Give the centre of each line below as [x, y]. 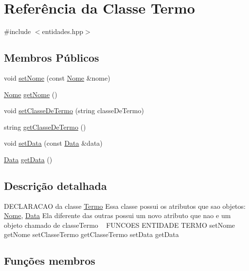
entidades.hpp [63, 31]
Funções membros [50, 261]
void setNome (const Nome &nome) [57, 77]
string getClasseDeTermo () [45, 127]
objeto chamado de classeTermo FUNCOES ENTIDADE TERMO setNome [120, 225]
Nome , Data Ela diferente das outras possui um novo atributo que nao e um [117, 215]
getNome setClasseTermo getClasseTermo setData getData [91, 234]
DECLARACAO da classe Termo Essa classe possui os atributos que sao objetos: [125, 206]
